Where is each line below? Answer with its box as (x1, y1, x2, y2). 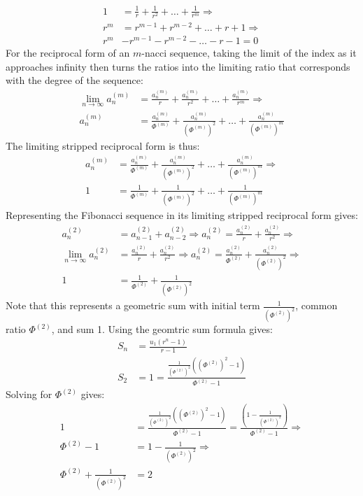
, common (295, 298, 338, 313)
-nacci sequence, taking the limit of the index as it (141, 45, 357, 59)
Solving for (6, 387, 52, 402)
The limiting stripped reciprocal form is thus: (6, 138, 200, 153)
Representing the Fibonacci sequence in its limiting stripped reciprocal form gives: (6, 208, 358, 222)
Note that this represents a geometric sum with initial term (6, 298, 260, 313)
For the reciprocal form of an (6, 45, 130, 59)
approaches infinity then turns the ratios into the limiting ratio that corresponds (6, 59, 350, 73)
